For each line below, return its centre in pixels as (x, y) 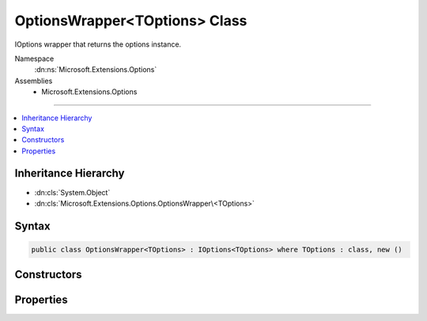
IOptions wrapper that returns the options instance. (98, 44)
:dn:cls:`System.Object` (72, 192)
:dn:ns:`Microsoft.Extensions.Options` (96, 70)
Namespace (34, 59)
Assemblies (34, 81)
